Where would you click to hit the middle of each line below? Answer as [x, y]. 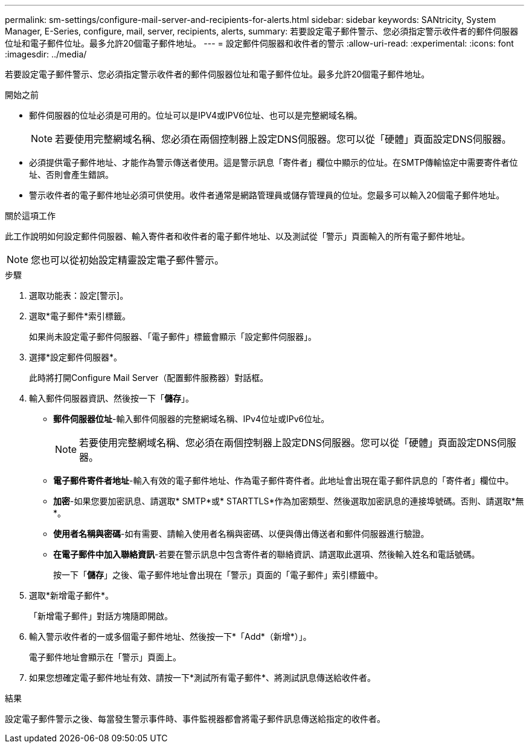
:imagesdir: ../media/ [46, 54]
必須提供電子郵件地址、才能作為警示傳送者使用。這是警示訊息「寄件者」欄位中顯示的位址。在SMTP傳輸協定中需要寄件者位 [274, 162]
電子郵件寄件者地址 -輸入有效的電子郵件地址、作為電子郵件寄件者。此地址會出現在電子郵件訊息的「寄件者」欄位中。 [284, 480]
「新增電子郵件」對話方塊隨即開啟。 [101, 616]
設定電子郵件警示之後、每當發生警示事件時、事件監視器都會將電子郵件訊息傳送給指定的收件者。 [195, 719]
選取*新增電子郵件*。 [72, 595]
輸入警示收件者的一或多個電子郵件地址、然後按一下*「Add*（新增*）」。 [170, 636]
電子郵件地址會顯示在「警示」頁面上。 [105, 657]
